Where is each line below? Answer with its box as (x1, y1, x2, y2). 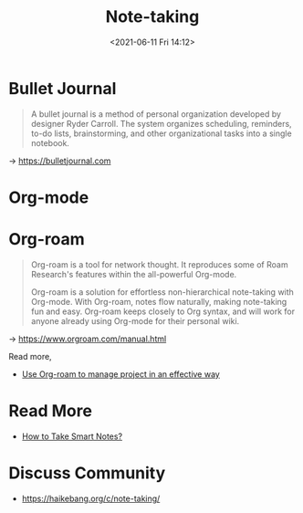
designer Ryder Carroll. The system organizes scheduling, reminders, (30, 118, 293, 129)
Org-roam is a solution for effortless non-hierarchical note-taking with (30, 286, 294, 298)
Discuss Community (8, 463, 166, 483)
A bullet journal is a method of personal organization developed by (30, 108, 282, 120)
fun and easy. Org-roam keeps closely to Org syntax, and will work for (30, 306, 296, 317)
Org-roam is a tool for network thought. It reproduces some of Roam (30, 258, 288, 270)
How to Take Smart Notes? (21, 431, 123, 442)
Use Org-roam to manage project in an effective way (21, 368, 220, 380)
